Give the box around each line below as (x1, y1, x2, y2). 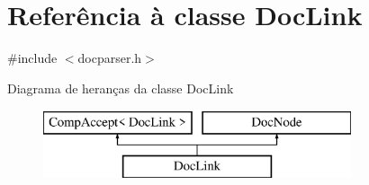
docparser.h (77, 48, 142, 67)
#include (7, 48, 58, 67)
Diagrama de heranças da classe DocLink (7, 78, 234, 97)
